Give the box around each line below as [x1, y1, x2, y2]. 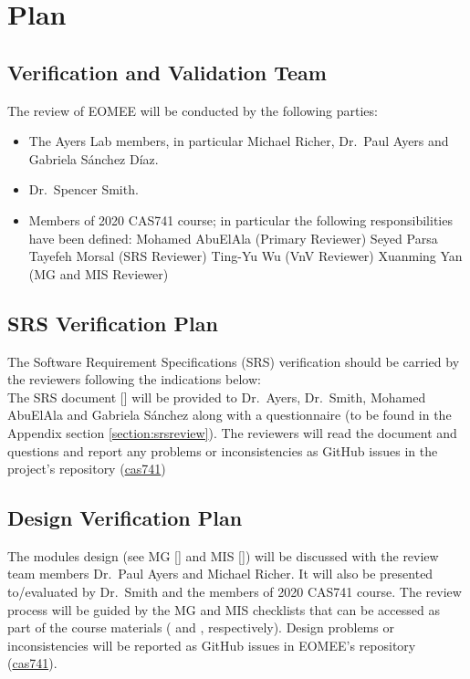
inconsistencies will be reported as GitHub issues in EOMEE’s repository [7, 635, 416, 654]
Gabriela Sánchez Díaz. [28, 149, 159, 168]
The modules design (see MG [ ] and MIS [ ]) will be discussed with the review [7, 546, 439, 565]
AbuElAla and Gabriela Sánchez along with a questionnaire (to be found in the [7, 405, 452, 424]
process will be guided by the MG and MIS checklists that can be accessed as [7, 600, 440, 619]
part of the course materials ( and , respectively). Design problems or [7, 618, 394, 637]
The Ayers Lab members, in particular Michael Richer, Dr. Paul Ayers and [28, 131, 449, 151]
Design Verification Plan [7, 504, 243, 532]
